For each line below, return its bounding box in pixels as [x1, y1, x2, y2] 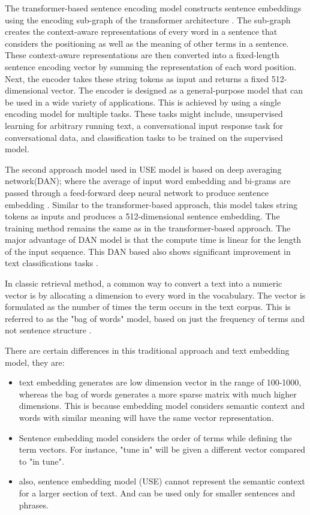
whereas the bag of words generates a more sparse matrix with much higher [19, 387, 297, 400]
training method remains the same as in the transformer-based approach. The [5, 221, 291, 234]
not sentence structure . [5, 324, 92, 336]
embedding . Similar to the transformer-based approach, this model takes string [5, 198, 297, 210]
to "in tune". [19, 454, 64, 467]
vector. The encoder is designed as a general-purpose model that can [51, 84, 303, 97]
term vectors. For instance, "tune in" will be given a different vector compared [19, 443, 306, 456]
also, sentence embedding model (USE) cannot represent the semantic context [19, 475, 305, 487]
